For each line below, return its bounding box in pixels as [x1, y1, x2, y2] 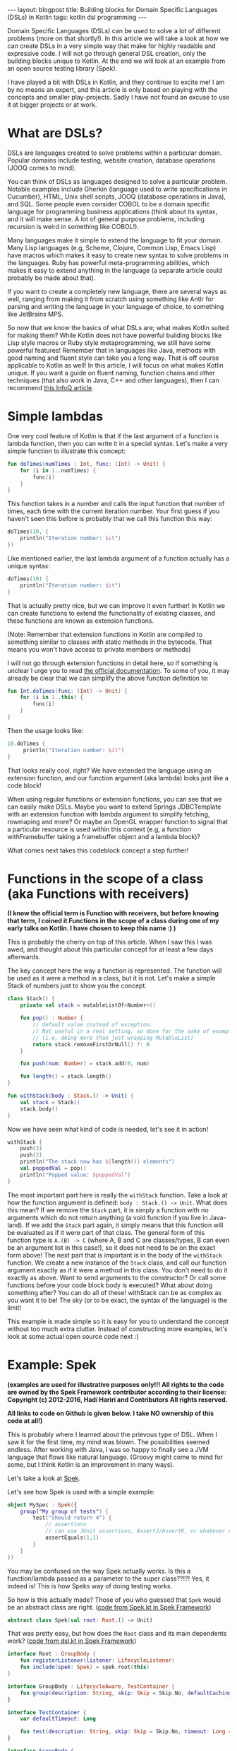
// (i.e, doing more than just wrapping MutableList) [32, 1034, 194, 1041]
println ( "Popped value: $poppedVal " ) [20, 1171, 131, 1178]
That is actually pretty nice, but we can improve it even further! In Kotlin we [7, 601, 226, 609]
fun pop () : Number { [20, 1014, 83, 1022]
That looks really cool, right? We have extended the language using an [7, 766, 212, 775]
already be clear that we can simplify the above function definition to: [7, 674, 209, 682]
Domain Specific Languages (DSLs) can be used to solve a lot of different [7, 27, 221, 35]
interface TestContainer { [7, 1709, 87, 1716]
